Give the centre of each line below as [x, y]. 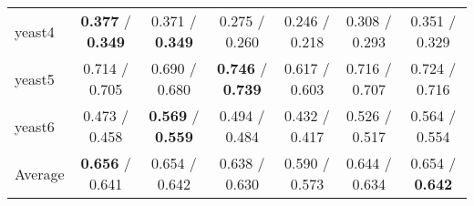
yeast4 [35, 31]
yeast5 [35, 78]
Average [40, 173]
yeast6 [35, 126]
